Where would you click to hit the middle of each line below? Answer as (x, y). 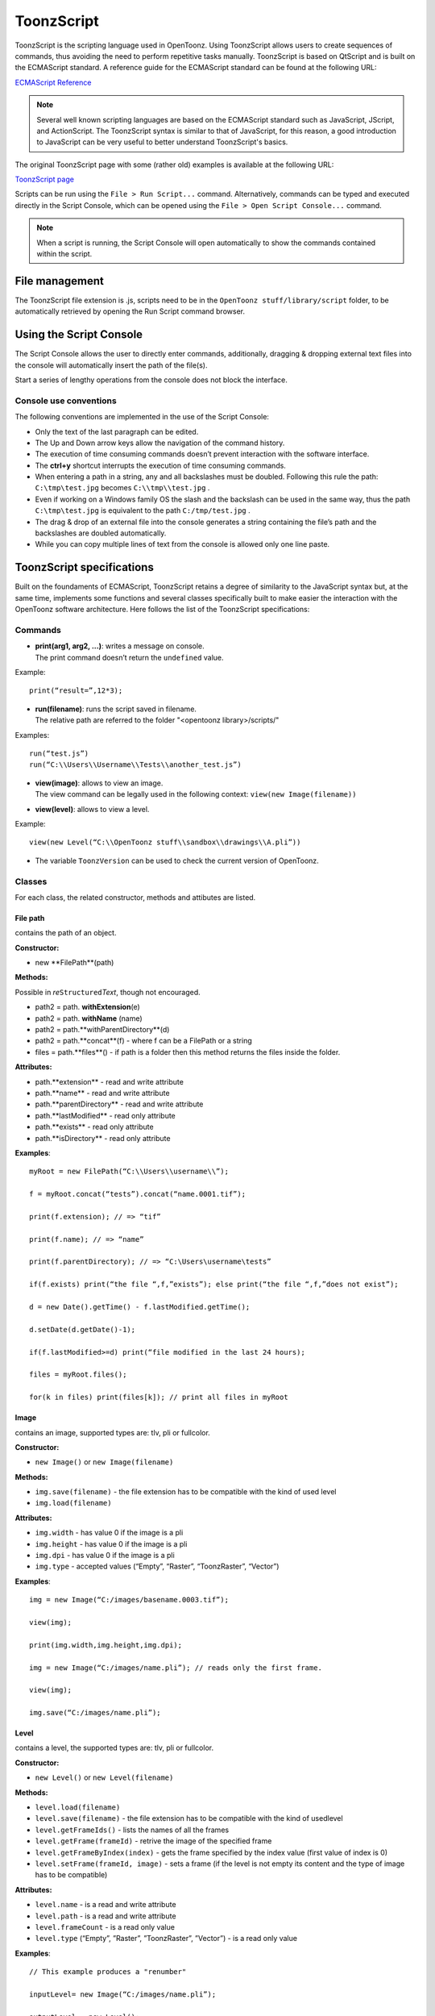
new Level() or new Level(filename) (104, 1777)
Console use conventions (66, 401)
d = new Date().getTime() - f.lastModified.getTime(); (140, 1307)
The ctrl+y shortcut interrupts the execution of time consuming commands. (160, 465)
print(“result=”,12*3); (76, 691)
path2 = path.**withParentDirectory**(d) (102, 1029)
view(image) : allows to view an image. (99, 783)
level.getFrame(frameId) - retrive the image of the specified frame (153, 1841)
